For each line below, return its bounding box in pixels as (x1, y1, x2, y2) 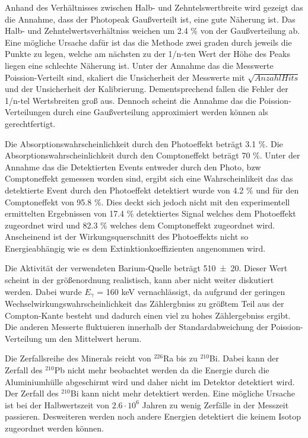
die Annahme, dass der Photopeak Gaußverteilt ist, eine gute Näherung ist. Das (5, 12, 296, 25)
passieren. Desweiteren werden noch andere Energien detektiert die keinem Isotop (5, 410, 301, 423)
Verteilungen (5, 106, 51, 118)
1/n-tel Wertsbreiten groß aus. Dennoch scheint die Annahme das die (5, 94, 256, 106)
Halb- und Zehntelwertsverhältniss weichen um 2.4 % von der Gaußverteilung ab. (5, 24, 300, 37)
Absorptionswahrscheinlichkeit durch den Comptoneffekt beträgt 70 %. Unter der (5, 149, 300, 161)
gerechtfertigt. (5, 117, 56, 129)
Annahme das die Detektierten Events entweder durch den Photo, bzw (5, 160, 261, 173)
